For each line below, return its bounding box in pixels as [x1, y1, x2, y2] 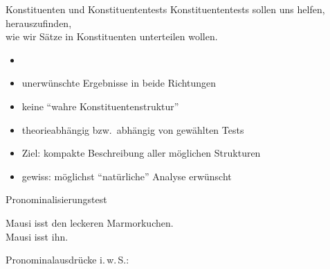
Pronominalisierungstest [6, 192, 107, 207]
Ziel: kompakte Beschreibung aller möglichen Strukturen [21, 146, 261, 160]
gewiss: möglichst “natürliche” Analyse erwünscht [21, 168, 232, 183]
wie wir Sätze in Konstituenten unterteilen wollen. [6, 29, 218, 44]
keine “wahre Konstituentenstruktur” [21, 98, 179, 113]
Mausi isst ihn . [6, 229, 68, 243]
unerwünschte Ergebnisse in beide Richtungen [21, 76, 217, 90]
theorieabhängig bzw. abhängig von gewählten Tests [21, 122, 244, 137]
